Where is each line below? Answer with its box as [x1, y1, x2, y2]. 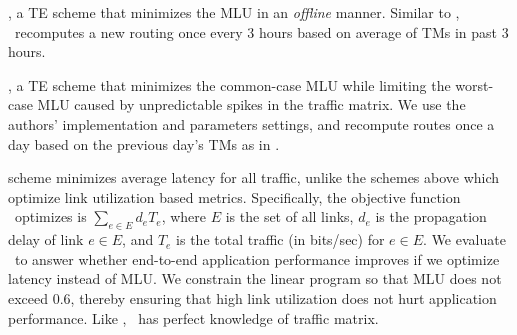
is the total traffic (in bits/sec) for [176, 229, 385, 250]
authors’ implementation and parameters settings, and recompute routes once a [8, 113, 495, 134]
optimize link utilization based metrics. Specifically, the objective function [8, 186, 461, 207]
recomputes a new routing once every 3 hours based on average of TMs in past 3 [14, 21, 509, 42]
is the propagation [375, 206, 487, 227]
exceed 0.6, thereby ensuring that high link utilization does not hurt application [8, 287, 497, 308]
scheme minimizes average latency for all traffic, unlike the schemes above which [8, 167, 500, 188]
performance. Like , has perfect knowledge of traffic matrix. [8, 307, 379, 328]
